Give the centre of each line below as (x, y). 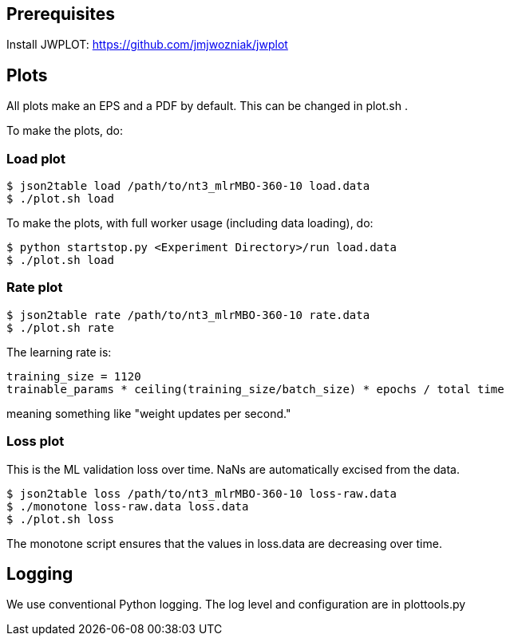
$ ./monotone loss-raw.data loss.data (128, 506)
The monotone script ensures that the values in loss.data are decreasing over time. (224, 543)
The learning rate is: (59, 352)
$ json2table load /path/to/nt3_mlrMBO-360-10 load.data (188, 186)
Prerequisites (61, 14)
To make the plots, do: (65, 131)
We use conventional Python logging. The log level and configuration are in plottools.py (236, 605)
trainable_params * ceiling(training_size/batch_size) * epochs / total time (255, 389)
